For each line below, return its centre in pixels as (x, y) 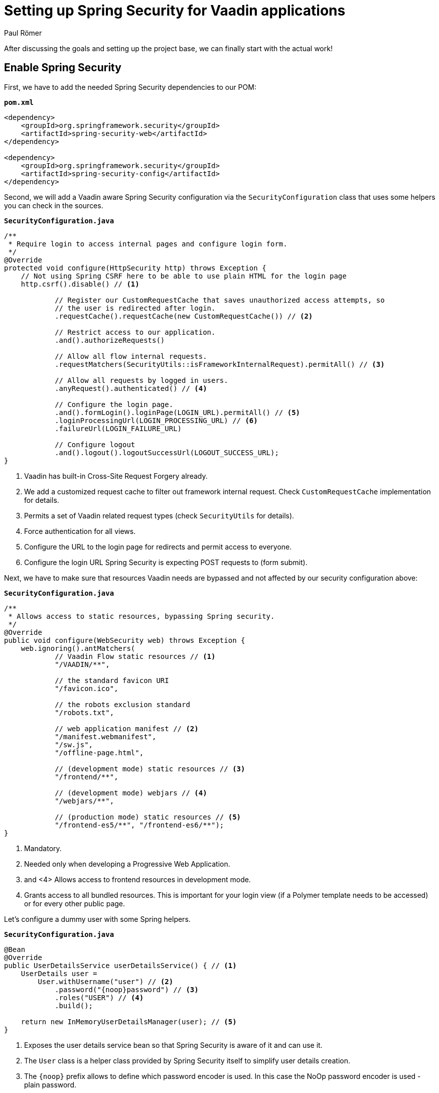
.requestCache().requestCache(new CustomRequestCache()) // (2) (184, 316)
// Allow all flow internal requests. (131, 356)
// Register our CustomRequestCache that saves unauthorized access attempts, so (220, 300)
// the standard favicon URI (112, 680)
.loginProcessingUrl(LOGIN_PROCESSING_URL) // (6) (156, 420)
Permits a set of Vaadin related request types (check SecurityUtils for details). (159, 515)
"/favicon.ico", (87, 688)
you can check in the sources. (54, 205)
